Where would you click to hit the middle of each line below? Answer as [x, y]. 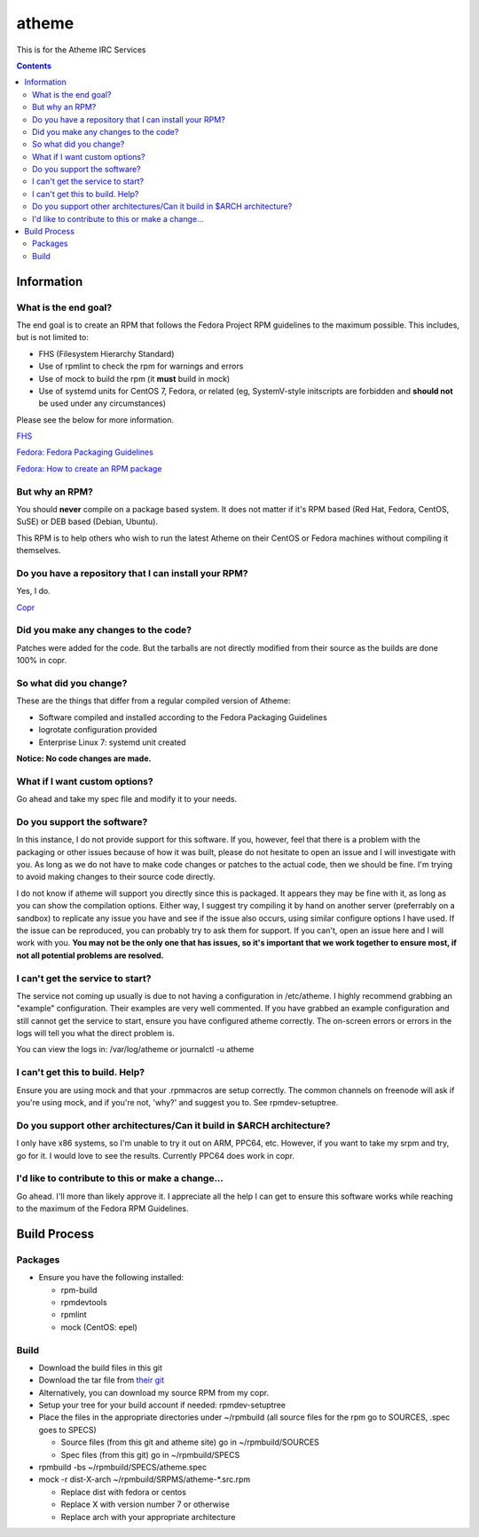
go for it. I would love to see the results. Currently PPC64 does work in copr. [155, 1155]
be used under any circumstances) [102, 403]
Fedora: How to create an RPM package [89, 468]
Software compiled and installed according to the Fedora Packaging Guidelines [183, 717]
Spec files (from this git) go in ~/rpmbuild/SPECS [150, 1454]
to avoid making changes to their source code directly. [116, 877]
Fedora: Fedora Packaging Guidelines [85, 452]
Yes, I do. [33, 591]
